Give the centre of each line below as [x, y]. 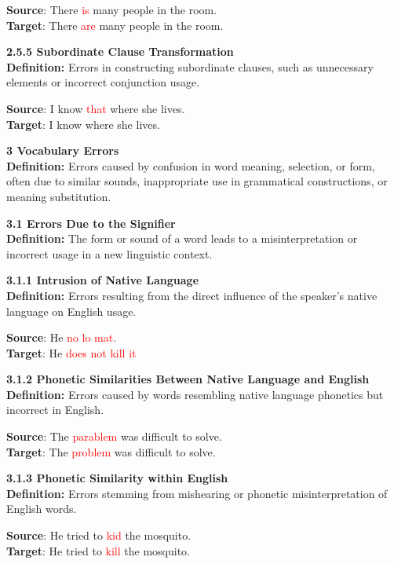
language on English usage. [71, 311]
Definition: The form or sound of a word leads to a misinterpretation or [182, 238]
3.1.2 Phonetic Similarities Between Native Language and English [188, 379]
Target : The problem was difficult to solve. [111, 451]
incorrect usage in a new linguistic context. [109, 253]
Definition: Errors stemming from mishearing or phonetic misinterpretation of [197, 493]
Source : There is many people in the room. [112, 9]
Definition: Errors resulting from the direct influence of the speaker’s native [192, 295]
